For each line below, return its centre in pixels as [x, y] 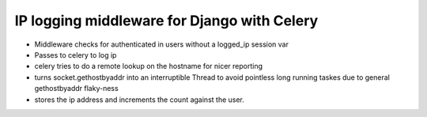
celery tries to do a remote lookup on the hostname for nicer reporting [148, 66]
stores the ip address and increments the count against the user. [140, 100]
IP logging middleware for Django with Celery [166, 21]
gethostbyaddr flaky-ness [76, 89]
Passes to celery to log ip [76, 55]
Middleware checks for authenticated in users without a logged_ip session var [161, 44]
